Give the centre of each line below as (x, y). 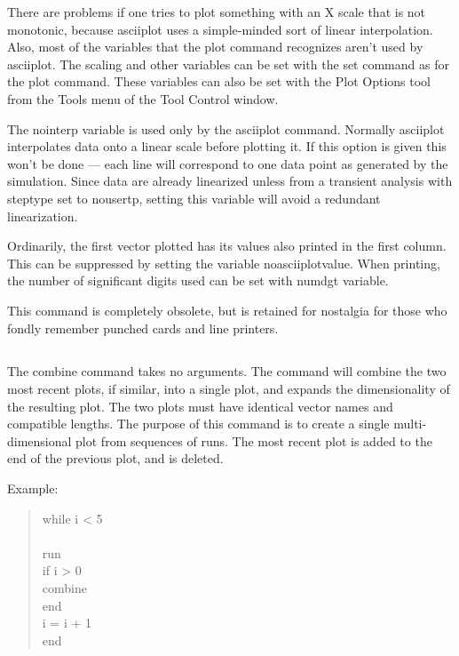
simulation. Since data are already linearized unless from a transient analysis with (230, 181)
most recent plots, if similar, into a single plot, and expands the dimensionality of (229, 389)
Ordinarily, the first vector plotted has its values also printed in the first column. (227, 246)
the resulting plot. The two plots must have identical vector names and (200, 406)
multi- (410, 424)
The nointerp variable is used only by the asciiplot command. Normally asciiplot (226, 128)
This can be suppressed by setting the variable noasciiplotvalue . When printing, (224, 263)
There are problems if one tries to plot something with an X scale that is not (217, 12)
